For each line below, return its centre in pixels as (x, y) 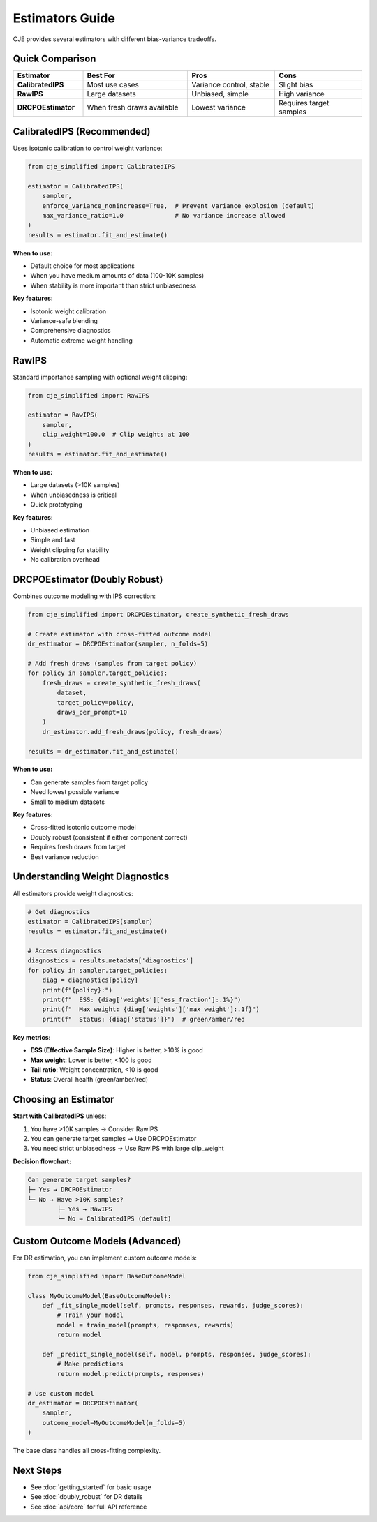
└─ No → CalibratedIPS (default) (114, 1219)
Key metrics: (32, 1037)
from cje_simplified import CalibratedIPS (101, 166)
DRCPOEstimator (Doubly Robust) (88, 579)
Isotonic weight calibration (68, 311)
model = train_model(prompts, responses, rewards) (145, 1325)
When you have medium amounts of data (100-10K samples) (117, 276)
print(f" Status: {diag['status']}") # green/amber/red (143, 1019)
